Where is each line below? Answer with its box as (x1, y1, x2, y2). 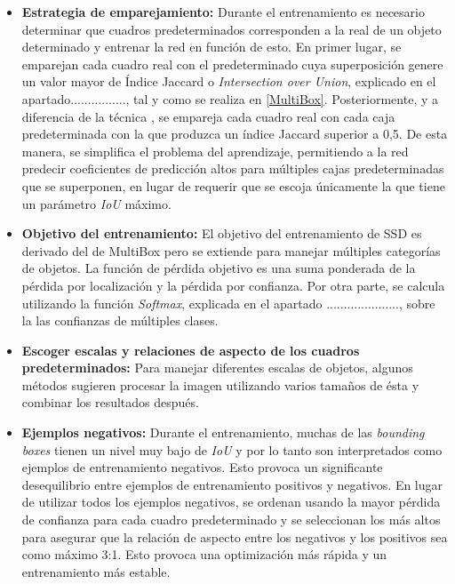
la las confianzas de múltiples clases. (21, 311, 219, 330)
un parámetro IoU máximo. (21, 194, 172, 212)
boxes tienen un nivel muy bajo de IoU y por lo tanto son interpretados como (21, 440, 443, 459)
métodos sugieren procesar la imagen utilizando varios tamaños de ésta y (21, 375, 419, 394)
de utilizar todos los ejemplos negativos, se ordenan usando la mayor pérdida (21, 492, 441, 511)
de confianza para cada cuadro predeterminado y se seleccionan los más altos (21, 510, 441, 529)
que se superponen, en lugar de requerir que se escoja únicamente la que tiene (21, 176, 445, 195)
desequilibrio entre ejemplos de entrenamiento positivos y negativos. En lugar (21, 475, 443, 493)
